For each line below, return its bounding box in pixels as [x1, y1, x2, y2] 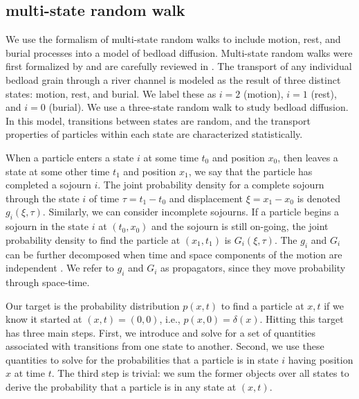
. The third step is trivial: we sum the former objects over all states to [51, 366, 349, 380]
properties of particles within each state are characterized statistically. [6, 127, 303, 141]
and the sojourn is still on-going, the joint [151, 219, 329, 233]
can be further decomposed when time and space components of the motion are [6, 247, 342, 261]
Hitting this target [266, 312, 344, 326]
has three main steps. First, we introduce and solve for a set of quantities [6, 325, 316, 339]
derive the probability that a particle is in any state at [6, 380, 237, 394]
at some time [143, 150, 199, 164]
